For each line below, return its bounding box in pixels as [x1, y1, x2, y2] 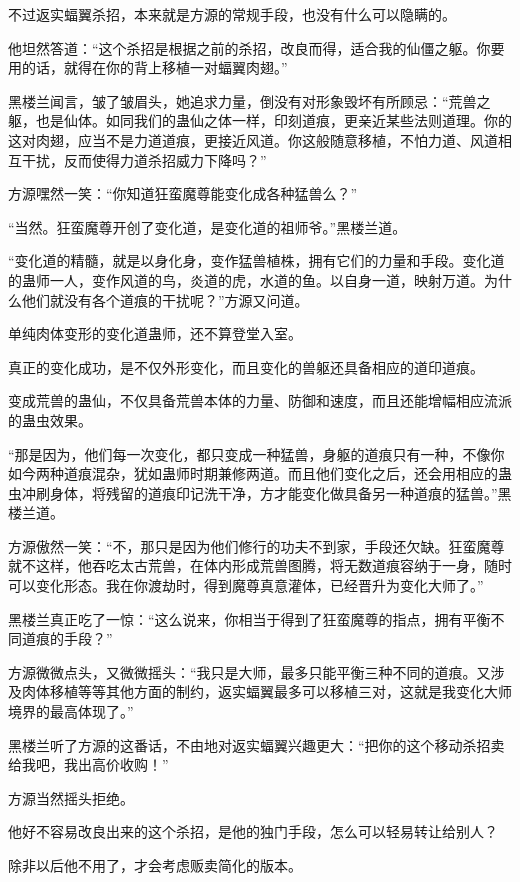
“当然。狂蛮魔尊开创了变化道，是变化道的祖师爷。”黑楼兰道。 [8, 216, 407, 237]
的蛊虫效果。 [8, 409, 92, 430]
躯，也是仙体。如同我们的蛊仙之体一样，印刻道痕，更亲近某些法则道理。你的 [8, 110, 512, 131]
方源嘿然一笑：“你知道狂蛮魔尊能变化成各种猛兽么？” [8, 183, 358, 204]
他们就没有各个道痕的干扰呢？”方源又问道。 [21, 289, 309, 310]
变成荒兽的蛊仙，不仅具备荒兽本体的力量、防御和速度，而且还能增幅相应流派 [8, 390, 512, 411]
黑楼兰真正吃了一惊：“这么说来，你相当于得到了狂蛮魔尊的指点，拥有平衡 [8, 608, 491, 629]
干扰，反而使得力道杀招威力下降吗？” [21, 149, 267, 170]
